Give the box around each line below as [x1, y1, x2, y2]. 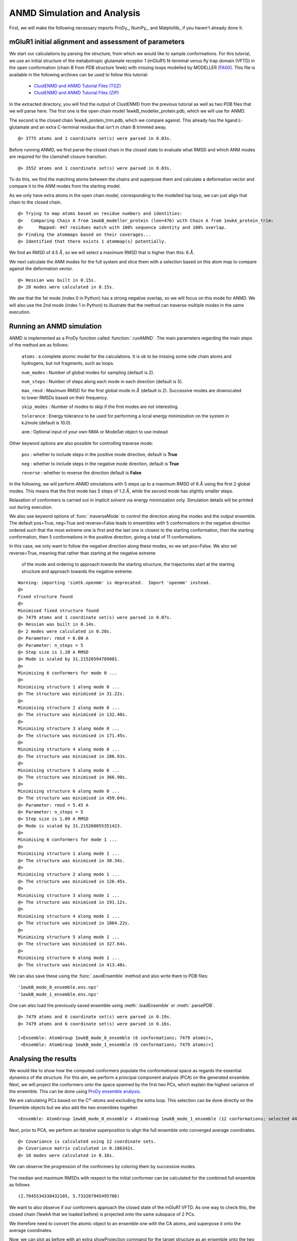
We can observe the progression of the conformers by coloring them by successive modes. [9, 1164, 197, 1170]
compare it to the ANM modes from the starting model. [9, 183, 121, 189]
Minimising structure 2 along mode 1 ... [18, 872, 120, 877]
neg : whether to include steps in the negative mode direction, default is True [21, 461, 179, 467]
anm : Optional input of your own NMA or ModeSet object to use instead [21, 429, 168, 435]
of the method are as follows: [9, 342, 69, 348]
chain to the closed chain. [9, 199, 62, 206]
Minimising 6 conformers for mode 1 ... [18, 837, 117, 842]
